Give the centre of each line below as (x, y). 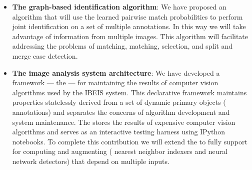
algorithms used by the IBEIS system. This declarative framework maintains (129, 92)
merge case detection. (45, 55)
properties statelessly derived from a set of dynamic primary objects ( (119, 102)
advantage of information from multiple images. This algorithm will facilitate (130, 36)
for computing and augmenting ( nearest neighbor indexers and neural (120, 151)
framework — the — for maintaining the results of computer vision (115, 82)
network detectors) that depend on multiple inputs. (91, 161)
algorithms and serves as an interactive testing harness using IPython (119, 132)
